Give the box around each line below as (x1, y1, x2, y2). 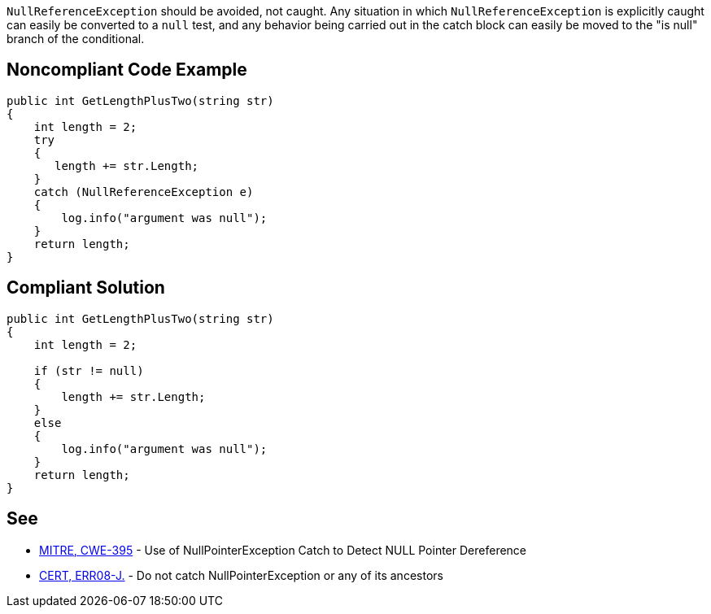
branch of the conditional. (7, 32, 145, 46)
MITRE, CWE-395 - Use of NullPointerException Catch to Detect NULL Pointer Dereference (39, 542, 527, 557)
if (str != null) (33, 364, 144, 377)
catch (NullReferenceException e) (33, 185, 254, 198)
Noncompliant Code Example (7, 59, 247, 81)
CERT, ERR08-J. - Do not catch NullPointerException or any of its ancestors (39, 568, 443, 582)
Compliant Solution (7, 277, 165, 298)
